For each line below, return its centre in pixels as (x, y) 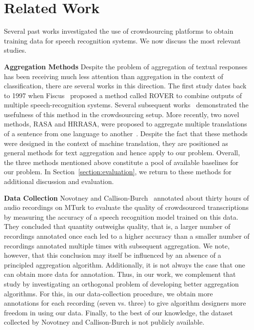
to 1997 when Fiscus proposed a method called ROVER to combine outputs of (123, 95)
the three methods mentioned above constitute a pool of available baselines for (121, 162)
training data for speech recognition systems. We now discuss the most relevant (122, 40)
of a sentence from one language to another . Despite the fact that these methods (126, 134)
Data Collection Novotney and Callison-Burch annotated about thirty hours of (127, 197)
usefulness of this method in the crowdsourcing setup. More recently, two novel (122, 114)
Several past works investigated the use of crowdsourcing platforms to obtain (119, 31)
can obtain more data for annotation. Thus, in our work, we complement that (120, 274)
